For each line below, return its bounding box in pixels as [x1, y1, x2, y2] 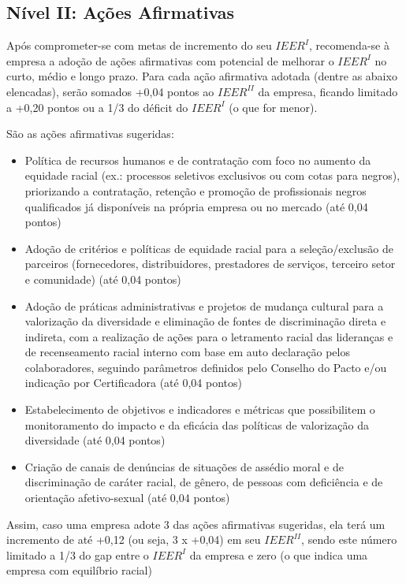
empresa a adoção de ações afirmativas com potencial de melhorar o [6, 52, 334, 69]
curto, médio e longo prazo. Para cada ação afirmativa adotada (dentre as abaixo [6, 68, 397, 84]
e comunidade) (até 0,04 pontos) [24, 270, 181, 287]
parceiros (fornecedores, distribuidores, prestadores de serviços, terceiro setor [24, 255, 396, 272]
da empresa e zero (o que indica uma [189, 546, 368, 563]
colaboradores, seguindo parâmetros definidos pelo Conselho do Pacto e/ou [24, 359, 387, 375]
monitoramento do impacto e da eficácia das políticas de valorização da [24, 416, 369, 433]
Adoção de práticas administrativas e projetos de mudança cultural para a [24, 297, 384, 314]
